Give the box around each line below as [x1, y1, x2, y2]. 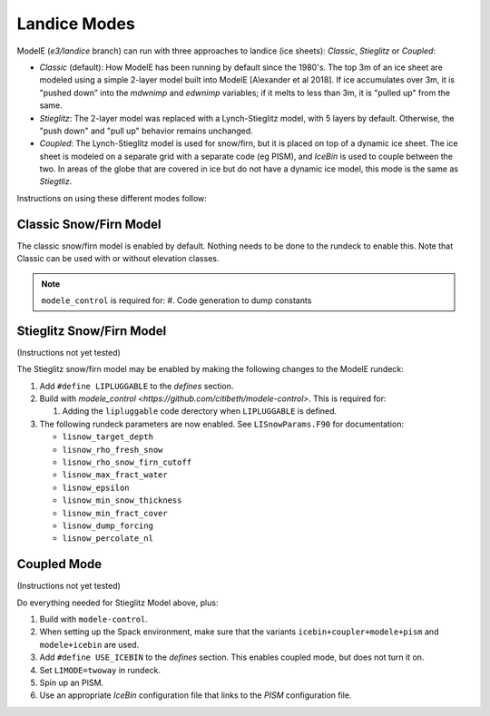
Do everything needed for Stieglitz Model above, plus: [16, 597, 219, 608]
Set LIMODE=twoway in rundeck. [39, 664, 162, 675]
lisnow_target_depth [62, 432, 154, 442]
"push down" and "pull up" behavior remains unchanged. [39, 125, 253, 136]
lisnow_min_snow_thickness [62, 495, 182, 505]
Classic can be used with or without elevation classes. [16, 253, 220, 264]
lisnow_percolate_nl [62, 534, 154, 544]
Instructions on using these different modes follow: [16, 192, 208, 203]
